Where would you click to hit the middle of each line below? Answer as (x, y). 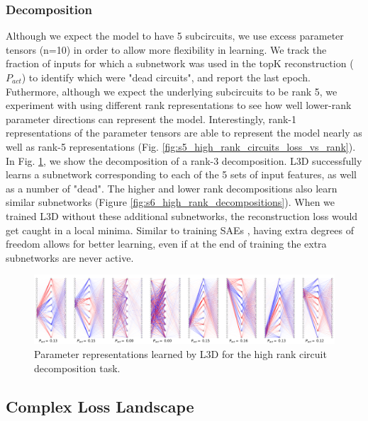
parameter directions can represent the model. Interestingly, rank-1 (151, 119)
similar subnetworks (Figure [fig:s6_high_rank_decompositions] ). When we (171, 202)
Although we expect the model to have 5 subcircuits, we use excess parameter (175, 36)
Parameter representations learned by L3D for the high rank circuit (180, 354)
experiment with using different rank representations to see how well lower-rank (179, 105)
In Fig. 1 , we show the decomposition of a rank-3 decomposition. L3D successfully (184, 160)
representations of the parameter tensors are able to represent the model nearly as (184, 133)
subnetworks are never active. (70, 257)
